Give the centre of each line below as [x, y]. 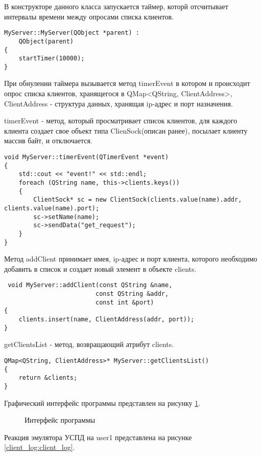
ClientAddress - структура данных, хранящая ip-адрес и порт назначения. [118, 103]
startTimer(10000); [52, 59]
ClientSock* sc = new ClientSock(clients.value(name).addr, [138, 200]
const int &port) [125, 302]
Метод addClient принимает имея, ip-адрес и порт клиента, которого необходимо [131, 259]
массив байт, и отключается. [48, 140]
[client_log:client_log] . [40, 447]
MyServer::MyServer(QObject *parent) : [72, 33]
